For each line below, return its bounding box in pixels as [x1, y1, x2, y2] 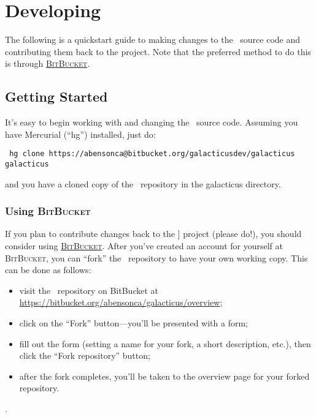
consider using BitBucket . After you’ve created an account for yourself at [5, 239, 283, 252]
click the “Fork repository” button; [19, 349, 150, 362]
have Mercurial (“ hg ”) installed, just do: [5, 127, 156, 140]
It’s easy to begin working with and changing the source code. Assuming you [5, 116, 298, 129]
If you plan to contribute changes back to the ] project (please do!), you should [5, 227, 302, 240]
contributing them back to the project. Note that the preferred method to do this [5, 45, 311, 58]
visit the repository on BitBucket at [19, 284, 158, 296]
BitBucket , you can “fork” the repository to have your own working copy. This [5, 251, 308, 264]
